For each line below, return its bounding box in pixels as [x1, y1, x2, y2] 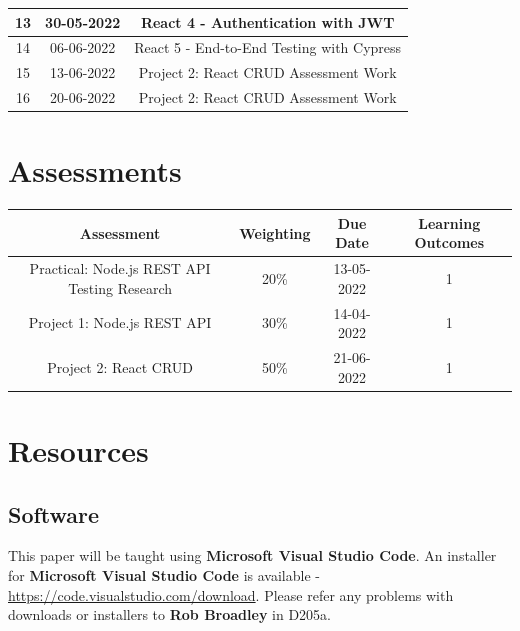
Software [8, 498, 100, 529]
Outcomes [414, 232, 485, 253]
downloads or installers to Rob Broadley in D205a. [8, 604, 331, 625]
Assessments [8, 150, 182, 191]
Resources [8, 429, 149, 470]
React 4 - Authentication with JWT [140, 11, 395, 32]
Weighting [239, 222, 311, 243]
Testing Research [68, 277, 172, 298]
